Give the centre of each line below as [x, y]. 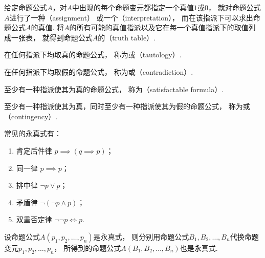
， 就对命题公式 [235, 7]
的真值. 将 [48, 27]
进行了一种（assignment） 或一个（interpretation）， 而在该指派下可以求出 [131, 17]
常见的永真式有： [33, 133]
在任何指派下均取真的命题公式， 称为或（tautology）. [93, 55]
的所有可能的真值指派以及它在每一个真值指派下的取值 [159, 27]
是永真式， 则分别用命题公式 [141, 236]
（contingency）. [31, 116]
